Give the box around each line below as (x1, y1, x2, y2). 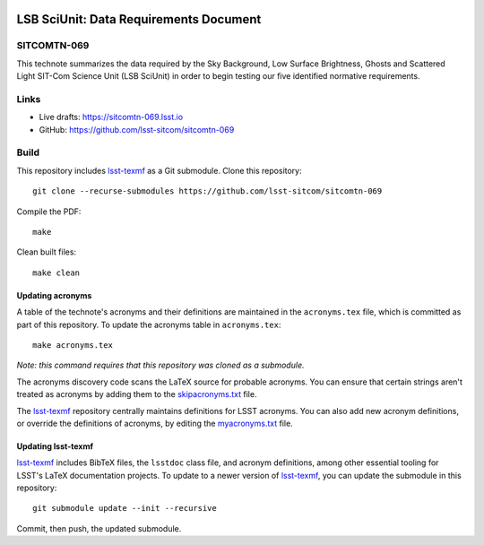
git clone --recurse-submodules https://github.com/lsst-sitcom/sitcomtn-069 (32, 186, 383, 196)
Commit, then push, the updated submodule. (16, 523, 182, 533)
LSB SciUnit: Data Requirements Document (16, 12, 262, 27)
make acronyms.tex (32, 340, 114, 350)
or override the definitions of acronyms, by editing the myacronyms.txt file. (16, 418, 293, 428)
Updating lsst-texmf (16, 440, 94, 452)
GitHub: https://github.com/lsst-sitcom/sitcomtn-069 (39, 124, 235, 134)
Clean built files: (16, 247, 76, 257)
